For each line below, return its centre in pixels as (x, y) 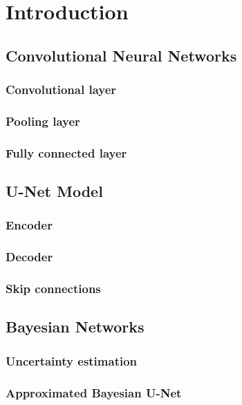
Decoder (29, 257)
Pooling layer (43, 121)
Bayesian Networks (75, 327)
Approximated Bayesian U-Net (94, 392)
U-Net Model (54, 191)
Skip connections (53, 289)
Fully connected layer (66, 152)
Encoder (29, 225)
